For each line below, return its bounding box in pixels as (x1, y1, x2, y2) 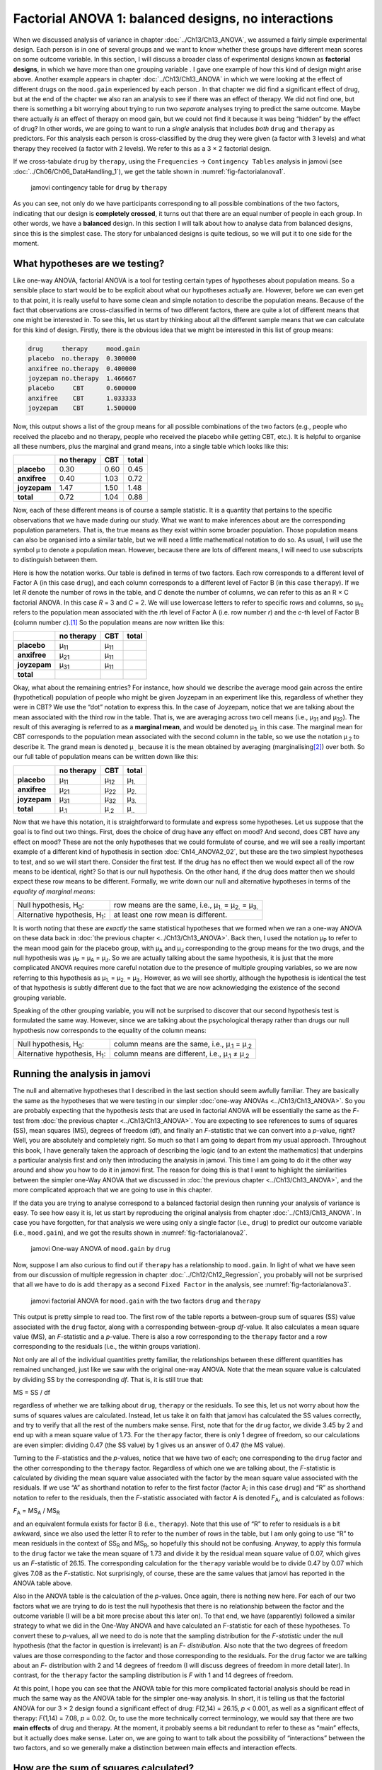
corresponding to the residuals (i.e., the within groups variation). (13, 1342, 201, 1351)
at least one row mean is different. (113, 910, 228, 920)
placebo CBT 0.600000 (28, 384, 137, 392)
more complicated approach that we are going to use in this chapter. (13, 1186, 212, 1194)
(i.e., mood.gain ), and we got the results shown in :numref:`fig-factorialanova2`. (13, 1228, 248, 1237)
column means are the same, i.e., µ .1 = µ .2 (113, 1039, 253, 1051)
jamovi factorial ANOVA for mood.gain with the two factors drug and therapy (30, 1296, 261, 1305)
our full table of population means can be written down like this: (13, 753, 199, 761)
